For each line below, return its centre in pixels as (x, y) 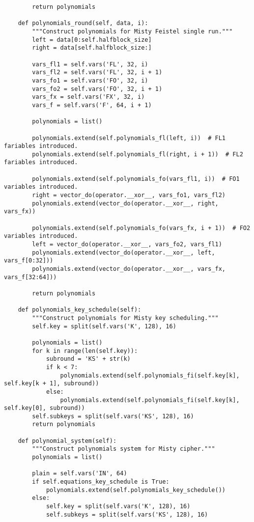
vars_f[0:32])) (29, 261)
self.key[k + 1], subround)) (52, 384)
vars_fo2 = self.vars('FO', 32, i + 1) (97, 89)
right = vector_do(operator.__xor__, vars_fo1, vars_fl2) (129, 195)
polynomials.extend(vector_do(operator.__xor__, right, (125, 203)
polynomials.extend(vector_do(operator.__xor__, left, (124, 252)
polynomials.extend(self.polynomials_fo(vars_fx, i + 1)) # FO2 (141, 228)
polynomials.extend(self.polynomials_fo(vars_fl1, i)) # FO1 (136, 179)
